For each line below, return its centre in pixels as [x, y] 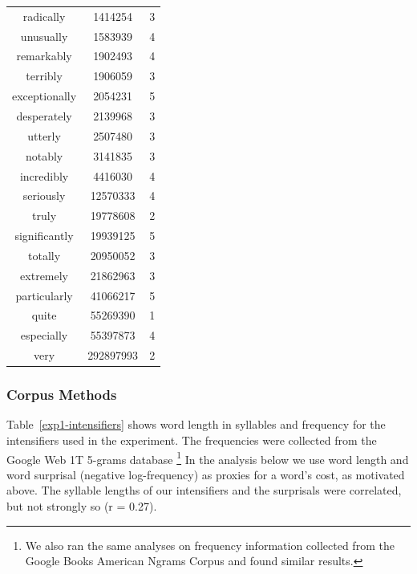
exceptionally [45, 96]
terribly [44, 76]
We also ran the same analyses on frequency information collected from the [210, 545]
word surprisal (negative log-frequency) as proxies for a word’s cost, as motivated [206, 474]
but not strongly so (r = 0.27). [82, 506]
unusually [44, 36]
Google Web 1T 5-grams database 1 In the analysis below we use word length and [208, 458]
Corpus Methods [62, 395]
